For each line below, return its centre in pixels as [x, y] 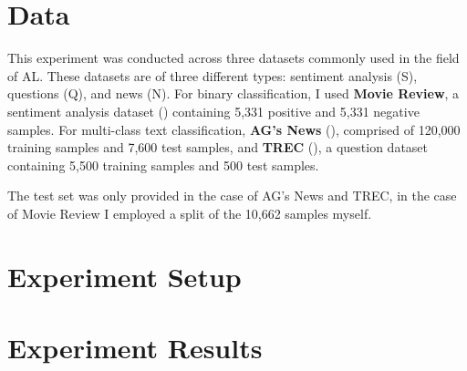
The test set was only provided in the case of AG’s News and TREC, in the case [232, 196]
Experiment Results [135, 348]
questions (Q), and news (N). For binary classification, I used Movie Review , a [233, 93]
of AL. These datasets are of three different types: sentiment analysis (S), [213, 75]
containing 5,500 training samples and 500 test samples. [163, 165]
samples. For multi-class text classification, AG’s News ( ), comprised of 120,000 [234, 129]
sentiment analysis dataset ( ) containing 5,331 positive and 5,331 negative [213, 111]
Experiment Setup [125, 276]
